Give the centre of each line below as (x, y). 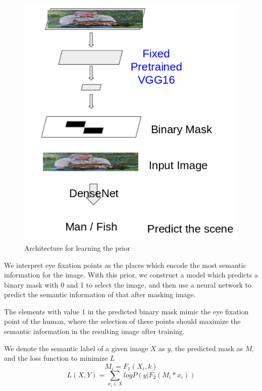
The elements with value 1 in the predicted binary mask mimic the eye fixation (126, 311)
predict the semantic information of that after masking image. (100, 294)
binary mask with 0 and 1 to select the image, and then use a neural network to (128, 284)
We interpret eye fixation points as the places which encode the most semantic (125, 265)
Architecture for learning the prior (77, 247)
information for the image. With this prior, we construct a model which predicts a (131, 275)
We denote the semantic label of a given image (76, 348)
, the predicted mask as (207, 348)
